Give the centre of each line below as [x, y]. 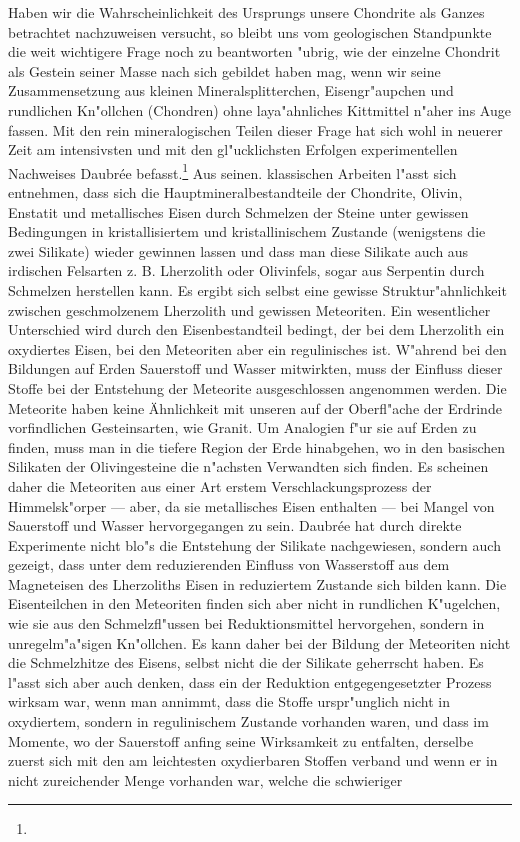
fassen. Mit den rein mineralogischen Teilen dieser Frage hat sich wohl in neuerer [255, 129]
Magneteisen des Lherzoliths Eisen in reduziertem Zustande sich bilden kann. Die [257, 583]
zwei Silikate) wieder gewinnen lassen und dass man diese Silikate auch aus [238, 250]
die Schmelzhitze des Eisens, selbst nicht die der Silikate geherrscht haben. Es [246, 662]
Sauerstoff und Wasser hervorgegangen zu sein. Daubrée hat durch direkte [235, 525]
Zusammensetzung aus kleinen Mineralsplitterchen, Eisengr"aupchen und [231, 90]
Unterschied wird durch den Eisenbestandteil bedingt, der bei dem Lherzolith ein [256, 329]
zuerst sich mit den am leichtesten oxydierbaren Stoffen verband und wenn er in [253, 760]
